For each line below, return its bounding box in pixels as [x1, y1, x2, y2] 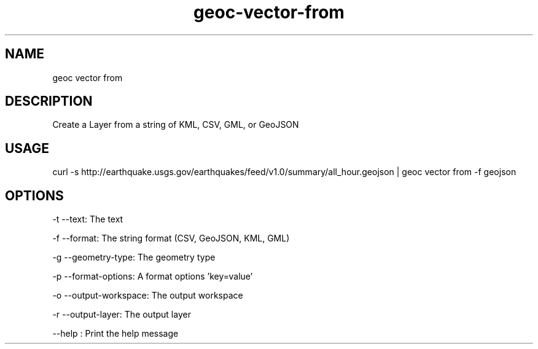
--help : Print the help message [52, 328, 179, 339]
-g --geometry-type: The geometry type [52, 252, 216, 263]
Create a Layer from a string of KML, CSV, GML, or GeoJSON [52, 119, 299, 130]
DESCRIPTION [5, 93, 93, 109]
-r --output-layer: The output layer [52, 309, 191, 320]
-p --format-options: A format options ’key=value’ [52, 271, 253, 282]
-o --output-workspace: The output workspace [52, 290, 243, 301]
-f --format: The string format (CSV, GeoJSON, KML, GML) [52, 233, 290, 244]
